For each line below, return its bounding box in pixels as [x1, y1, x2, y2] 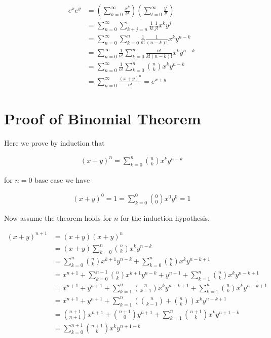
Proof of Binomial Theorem [4, 108, 201, 128]
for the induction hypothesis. [120, 212, 210, 223]
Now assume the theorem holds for [4, 212, 112, 223]
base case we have [34, 174, 90, 185]
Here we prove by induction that [4, 137, 105, 148]
